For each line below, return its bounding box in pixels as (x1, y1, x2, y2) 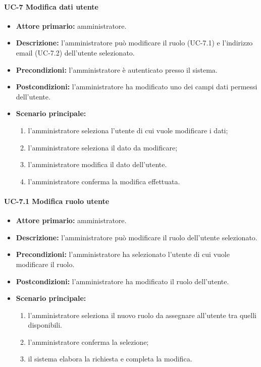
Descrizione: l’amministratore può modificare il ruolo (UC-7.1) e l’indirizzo (16, 37, 253, 48)
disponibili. (28, 320, 62, 330)
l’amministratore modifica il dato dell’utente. (28, 159, 167, 170)
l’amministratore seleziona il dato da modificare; (28, 142, 178, 152)
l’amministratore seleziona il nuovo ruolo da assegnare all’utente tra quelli (28, 309, 256, 320)
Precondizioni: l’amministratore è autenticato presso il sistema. (16, 64, 218, 75)
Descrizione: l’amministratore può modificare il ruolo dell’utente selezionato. (16, 232, 257, 242)
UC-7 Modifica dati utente (4, 1, 98, 12)
